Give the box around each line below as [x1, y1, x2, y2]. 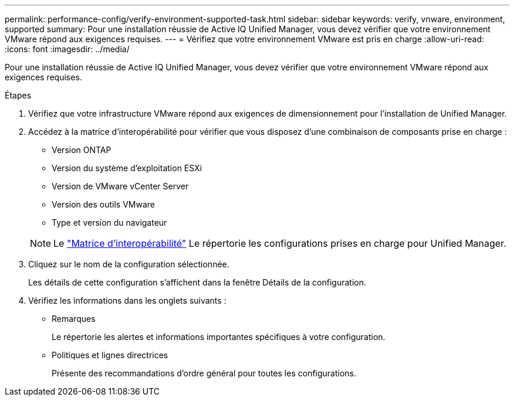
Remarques [52, 314, 96, 324]
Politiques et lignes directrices [52, 350, 168, 360]
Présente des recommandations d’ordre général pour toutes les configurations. [52, 368, 357, 378]
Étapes [5, 90, 32, 100]
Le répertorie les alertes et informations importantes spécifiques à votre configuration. [52, 332, 386, 342]
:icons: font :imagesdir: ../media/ [5, 44, 130, 54]
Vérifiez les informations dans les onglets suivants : [28, 295, 226, 305]
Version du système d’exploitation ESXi [52, 163, 202, 173]
